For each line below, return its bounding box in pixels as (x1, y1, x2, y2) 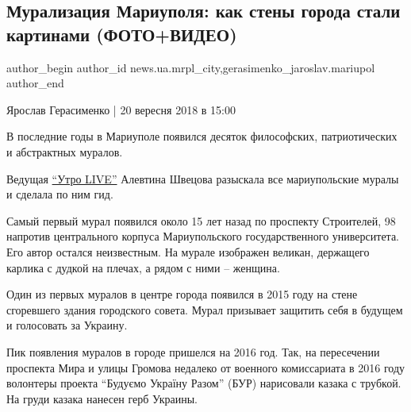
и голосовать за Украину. (6, 317, 128, 333)
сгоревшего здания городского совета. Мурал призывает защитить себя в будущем (6, 301, 403, 318)
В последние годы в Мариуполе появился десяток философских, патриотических (6, 128, 398, 144)
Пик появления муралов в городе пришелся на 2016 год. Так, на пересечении (6, 343, 380, 360)
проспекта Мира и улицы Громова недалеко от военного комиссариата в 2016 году (6, 359, 405, 375)
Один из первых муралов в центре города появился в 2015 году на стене (6, 286, 358, 302)
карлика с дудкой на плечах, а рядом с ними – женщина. (6, 259, 280, 275)
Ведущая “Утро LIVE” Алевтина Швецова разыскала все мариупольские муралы (6, 170, 399, 187)
